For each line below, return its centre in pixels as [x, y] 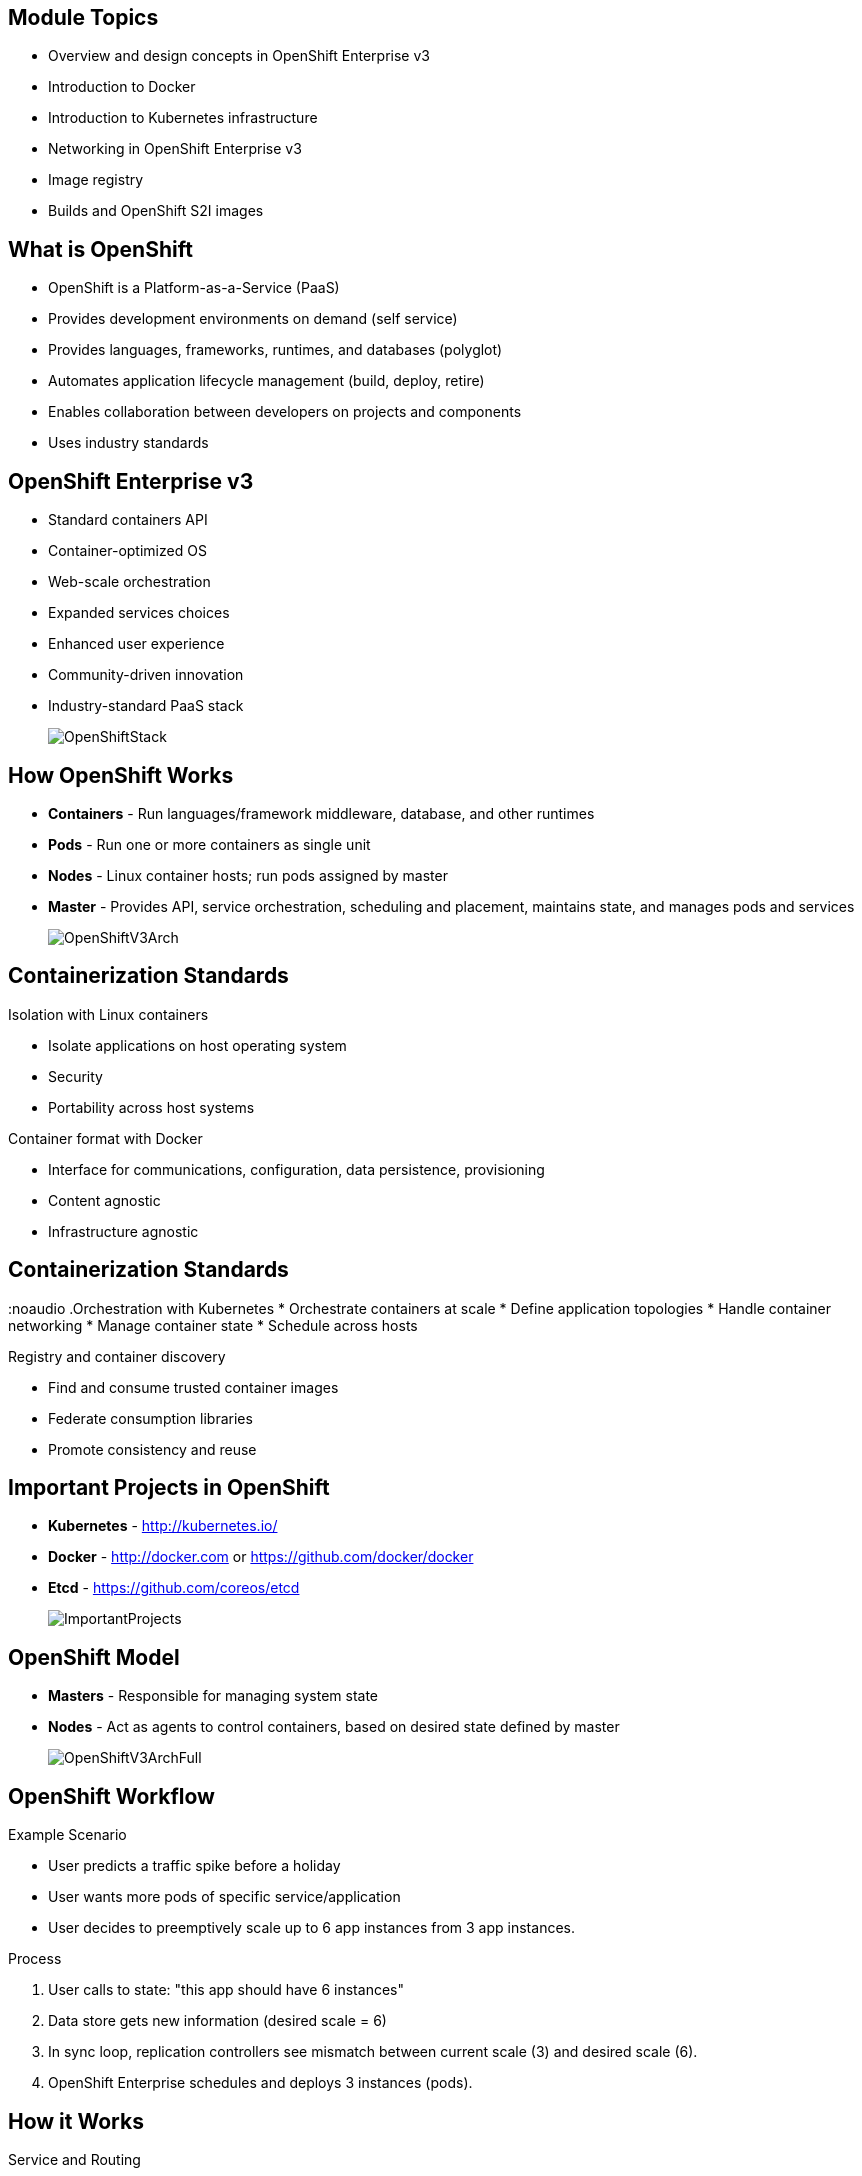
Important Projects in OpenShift [169, 1488]
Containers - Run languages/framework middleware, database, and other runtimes [321, 813]
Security [75, 1076]
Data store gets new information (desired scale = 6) [217, 2021]
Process [35, 1959]
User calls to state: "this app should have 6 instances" [226, 1990]
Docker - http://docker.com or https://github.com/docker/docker [261, 1557]
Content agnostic [104, 1200]
